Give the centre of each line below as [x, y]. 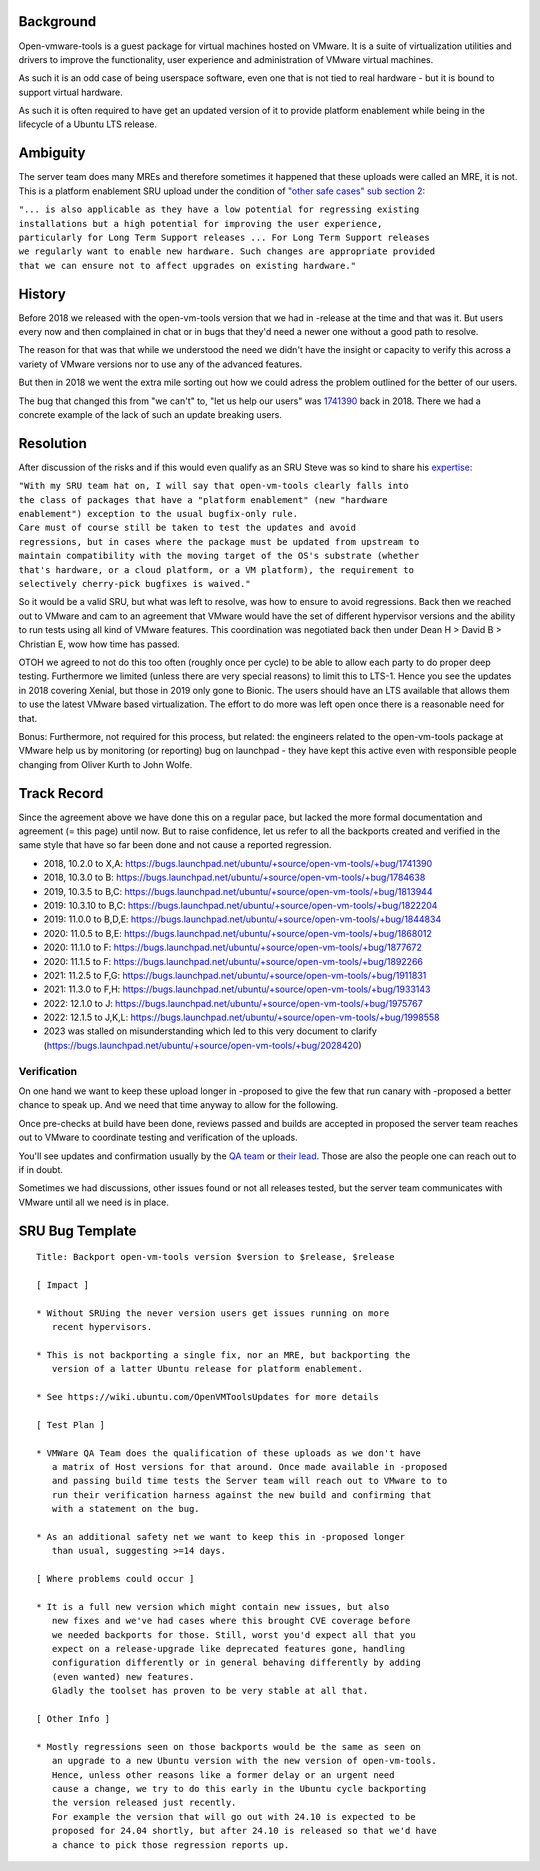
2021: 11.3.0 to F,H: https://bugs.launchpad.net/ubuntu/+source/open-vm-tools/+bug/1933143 [237, 989]
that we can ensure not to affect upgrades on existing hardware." [187, 265]
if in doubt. [41, 1169]
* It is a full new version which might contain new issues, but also [213, 1606]
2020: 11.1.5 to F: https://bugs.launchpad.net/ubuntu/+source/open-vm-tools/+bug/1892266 [233, 961]
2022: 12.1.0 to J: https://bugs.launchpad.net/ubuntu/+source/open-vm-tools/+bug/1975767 [233, 1003]
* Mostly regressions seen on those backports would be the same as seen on [229, 1746]
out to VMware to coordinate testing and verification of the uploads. [158, 1137]
